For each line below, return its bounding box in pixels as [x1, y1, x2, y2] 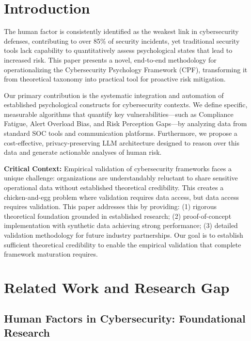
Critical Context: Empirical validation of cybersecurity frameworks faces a [4, 163, 232, 173]
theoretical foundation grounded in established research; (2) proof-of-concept [4, 211, 232, 221]
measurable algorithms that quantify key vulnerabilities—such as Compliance [4, 109, 234, 119]
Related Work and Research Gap [4, 277, 230, 297]
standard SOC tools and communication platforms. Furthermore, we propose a [4, 128, 237, 138]
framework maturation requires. [4, 249, 98, 259]
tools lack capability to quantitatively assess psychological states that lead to [4, 45, 233, 55]
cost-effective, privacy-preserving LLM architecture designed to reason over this [4, 137, 239, 147]
